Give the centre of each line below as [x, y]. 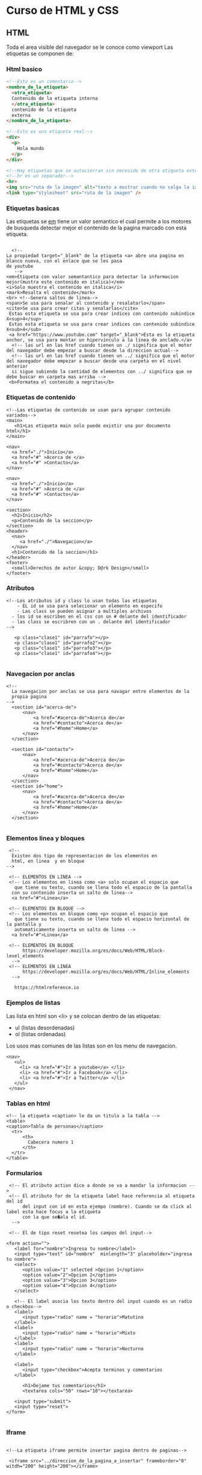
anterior [17, 367]
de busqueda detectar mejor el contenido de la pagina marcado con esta [96, 228]
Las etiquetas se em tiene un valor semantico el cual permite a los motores [99, 222]
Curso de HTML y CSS [63, 11]
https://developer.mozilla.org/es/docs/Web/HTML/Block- [93, 951]
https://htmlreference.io [47, 988]
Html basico [24, 69]
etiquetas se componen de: [40, 54]
